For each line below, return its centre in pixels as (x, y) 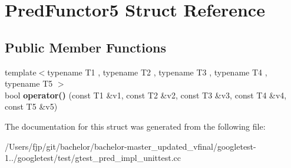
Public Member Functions (85, 47)
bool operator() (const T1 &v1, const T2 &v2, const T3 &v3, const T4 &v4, (146, 95)
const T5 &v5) (31, 106)
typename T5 (29, 83)
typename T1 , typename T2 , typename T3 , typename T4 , (157, 72)
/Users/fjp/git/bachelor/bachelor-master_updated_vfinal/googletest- (130, 146)
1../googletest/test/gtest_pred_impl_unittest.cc (93, 158)
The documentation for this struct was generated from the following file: (135, 126)
